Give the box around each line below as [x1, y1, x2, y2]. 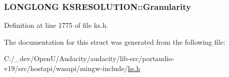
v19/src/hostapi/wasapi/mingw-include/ [4, 63, 128, 73]
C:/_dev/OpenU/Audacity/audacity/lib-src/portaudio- [4, 53, 174, 64]
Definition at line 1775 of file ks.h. [4, 20, 108, 30]
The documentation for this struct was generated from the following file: [4, 36, 225, 47]
